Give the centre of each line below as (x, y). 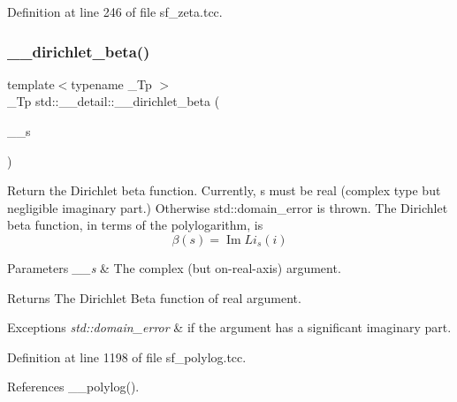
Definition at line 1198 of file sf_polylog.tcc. (127, 356)
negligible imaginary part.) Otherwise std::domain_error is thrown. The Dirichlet (228, 207)
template (31, 83)
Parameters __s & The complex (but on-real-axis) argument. (174, 267)
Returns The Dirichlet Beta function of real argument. (154, 297)
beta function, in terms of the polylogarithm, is (135, 225)
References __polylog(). (73, 387)
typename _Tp (111, 83)
